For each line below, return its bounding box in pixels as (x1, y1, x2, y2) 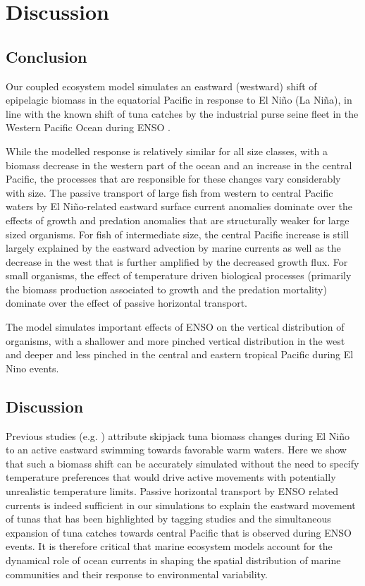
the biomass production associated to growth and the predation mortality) (6, 281, 327, 296)
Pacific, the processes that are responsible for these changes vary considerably (6, 171, 341, 186)
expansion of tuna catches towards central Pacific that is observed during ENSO (6, 525, 352, 539)
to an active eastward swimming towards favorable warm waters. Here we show (6, 442, 347, 457)
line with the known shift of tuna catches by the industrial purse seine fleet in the (6, 106, 359, 121)
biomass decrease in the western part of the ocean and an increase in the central (6, 157, 352, 172)
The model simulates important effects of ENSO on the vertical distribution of (6, 319, 345, 334)
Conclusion (6, 45, 87, 67)
